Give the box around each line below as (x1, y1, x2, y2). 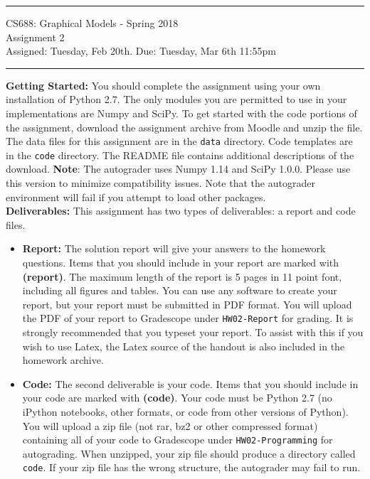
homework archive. (22, 352, 104, 367)
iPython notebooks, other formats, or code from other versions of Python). (22, 404, 349, 419)
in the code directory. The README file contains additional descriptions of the (6, 147, 354, 162)
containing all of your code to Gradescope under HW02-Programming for (22, 432, 333, 447)
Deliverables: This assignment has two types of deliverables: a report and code (6, 203, 356, 218)
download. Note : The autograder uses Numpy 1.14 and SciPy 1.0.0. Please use (6, 161, 351, 176)
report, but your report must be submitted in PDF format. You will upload (22, 296, 352, 311)
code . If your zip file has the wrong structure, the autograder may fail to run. (22, 460, 361, 475)
